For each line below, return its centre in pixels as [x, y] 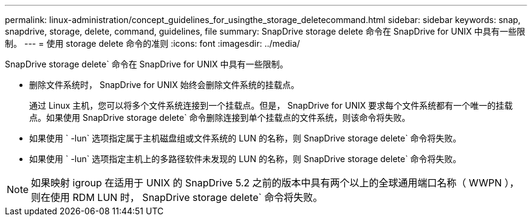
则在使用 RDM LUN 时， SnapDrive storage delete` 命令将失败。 [177, 197]
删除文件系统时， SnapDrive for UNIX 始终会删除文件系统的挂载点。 [164, 85]
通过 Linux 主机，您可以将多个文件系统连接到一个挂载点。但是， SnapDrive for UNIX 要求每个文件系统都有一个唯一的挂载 [271, 105]
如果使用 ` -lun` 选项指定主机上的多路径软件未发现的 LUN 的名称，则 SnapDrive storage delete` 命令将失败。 [245, 159]
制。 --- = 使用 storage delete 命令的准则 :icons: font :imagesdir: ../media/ [152, 43]
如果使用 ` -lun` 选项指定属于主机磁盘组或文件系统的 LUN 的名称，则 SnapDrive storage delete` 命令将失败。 [245, 138]
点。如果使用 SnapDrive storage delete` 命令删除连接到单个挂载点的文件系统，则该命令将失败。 [220, 117]
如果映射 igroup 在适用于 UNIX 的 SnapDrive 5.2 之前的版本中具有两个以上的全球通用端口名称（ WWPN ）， [275, 183]
